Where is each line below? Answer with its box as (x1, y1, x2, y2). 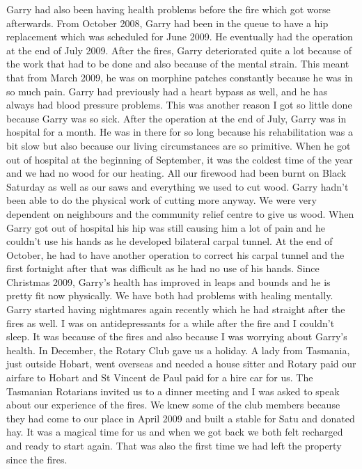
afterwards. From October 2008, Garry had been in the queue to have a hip (6, 15, 329, 30)
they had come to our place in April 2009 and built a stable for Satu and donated (6, 411, 355, 425)
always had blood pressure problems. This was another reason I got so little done (6, 97, 352, 112)
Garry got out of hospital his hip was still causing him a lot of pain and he (6, 220, 325, 234)
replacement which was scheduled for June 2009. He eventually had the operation (6, 29, 353, 44)
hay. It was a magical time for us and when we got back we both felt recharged (6, 424, 343, 439)
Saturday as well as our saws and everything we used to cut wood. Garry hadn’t (6, 179, 349, 193)
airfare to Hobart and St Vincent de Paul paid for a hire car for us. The (6, 370, 313, 385)
